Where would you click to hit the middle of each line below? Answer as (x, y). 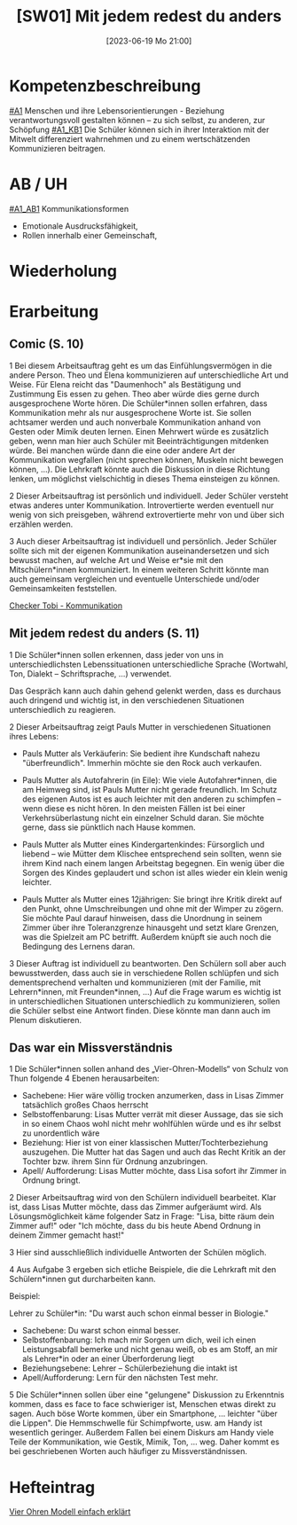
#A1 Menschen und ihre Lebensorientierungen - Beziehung (117, 110)
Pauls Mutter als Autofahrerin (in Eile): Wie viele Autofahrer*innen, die (149, 780)
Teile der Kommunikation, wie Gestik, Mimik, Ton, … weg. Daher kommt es (145, 1442)
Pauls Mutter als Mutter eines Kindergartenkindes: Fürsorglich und (143, 844)
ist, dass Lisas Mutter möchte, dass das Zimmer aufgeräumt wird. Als (135, 1207)
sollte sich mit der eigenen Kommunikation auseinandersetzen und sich (139, 551)
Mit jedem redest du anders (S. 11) (105, 633)
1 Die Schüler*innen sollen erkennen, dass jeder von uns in (117, 654)
